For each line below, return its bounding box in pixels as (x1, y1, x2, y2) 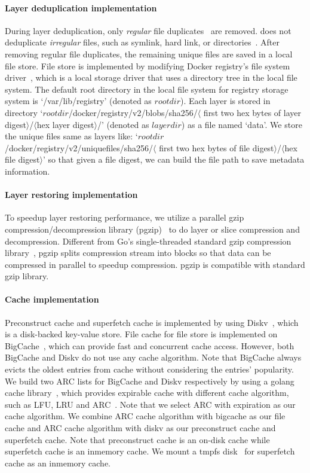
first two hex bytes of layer (203, 106, 302, 118)
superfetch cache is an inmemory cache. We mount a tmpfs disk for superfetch (5, 445, 295, 457)
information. (5, 164, 50, 177)
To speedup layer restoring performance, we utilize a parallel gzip (5, 211, 244, 224)
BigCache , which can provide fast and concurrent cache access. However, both (5, 339, 294, 352)
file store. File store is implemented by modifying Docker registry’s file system (5, 59, 290, 72)
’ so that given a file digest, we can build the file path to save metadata (42, 153, 305, 166)
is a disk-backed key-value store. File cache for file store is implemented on (5, 328, 278, 340)
